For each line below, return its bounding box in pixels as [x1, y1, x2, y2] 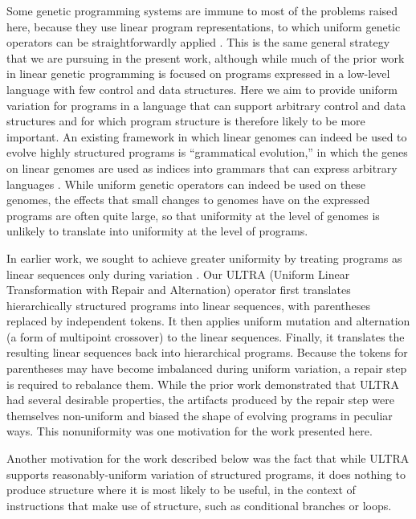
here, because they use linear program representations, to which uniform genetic [6, 18, 401, 35]
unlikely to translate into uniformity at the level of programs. [6, 223, 308, 239]
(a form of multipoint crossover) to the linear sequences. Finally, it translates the [6, 328, 405, 345]
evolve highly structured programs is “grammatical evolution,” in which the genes [6, 144, 408, 161]
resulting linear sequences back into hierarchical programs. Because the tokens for [6, 344, 408, 361]
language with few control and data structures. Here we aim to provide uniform [6, 80, 398, 97]
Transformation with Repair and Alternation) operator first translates [6, 281, 351, 298]
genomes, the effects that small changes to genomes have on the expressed [6, 191, 370, 208]
